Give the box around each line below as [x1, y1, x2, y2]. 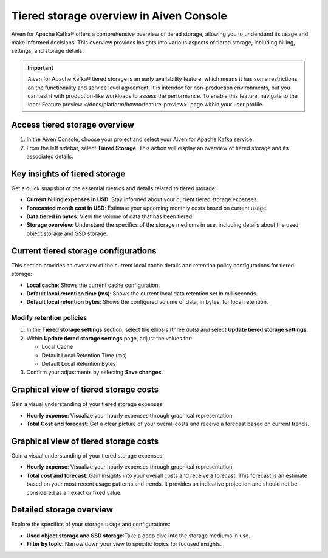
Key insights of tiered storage [11, 168, 126, 179]
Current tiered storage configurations [11, 246, 157, 256]
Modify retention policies [11, 314, 87, 322]
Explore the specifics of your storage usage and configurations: [11, 520, 171, 528]
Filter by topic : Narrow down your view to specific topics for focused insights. [26, 540, 222, 548]
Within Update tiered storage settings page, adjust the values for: [26, 334, 193, 342]
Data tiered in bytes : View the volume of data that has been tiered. [26, 213, 194, 220]
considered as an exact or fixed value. [26, 489, 122, 496]
